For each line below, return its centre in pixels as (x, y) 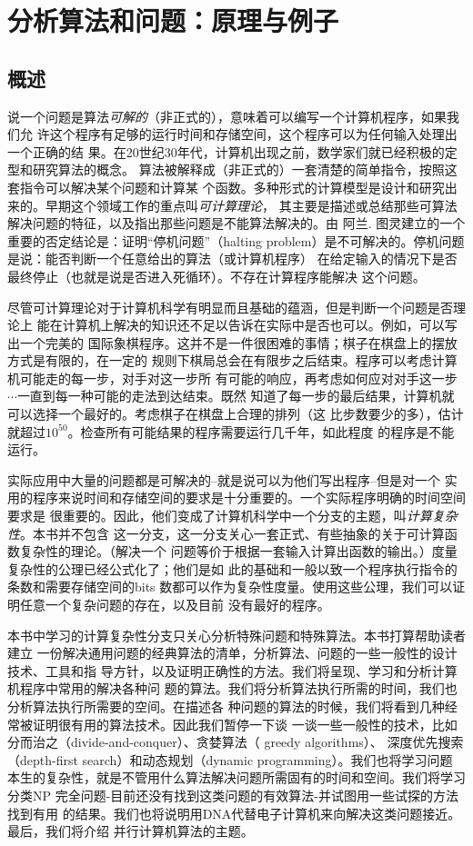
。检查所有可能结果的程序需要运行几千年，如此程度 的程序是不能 (261, 431)
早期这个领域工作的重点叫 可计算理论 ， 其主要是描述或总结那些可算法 (251, 205)
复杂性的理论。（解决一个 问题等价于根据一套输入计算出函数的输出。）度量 (238, 551)
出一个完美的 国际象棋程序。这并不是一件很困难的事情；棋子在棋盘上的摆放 (232, 342)
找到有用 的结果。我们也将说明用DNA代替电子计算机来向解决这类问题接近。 (234, 813)
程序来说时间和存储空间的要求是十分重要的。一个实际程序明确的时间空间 (249, 498)
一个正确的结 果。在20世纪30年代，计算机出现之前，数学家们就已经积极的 (226, 151)
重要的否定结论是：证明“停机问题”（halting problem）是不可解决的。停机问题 (236, 240)
